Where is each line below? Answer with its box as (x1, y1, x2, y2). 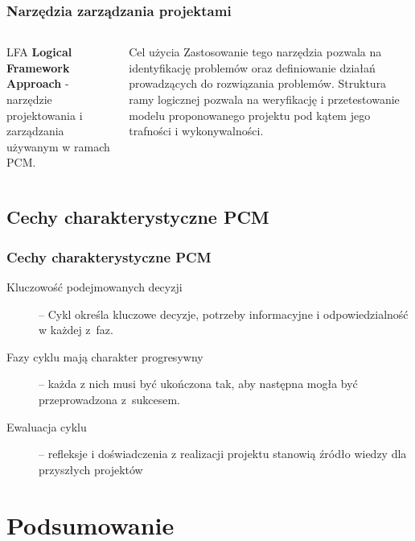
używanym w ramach (6, 138, 110, 155)
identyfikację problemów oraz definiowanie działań (129, 59, 376, 76)
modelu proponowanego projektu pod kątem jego (129, 106, 371, 123)
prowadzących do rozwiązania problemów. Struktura (129, 75, 387, 92)
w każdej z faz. (39, 321, 113, 338)
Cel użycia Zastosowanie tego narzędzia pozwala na (129, 43, 382, 60)
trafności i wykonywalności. (129, 122, 264, 139)
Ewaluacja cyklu (6, 418, 87, 435)
